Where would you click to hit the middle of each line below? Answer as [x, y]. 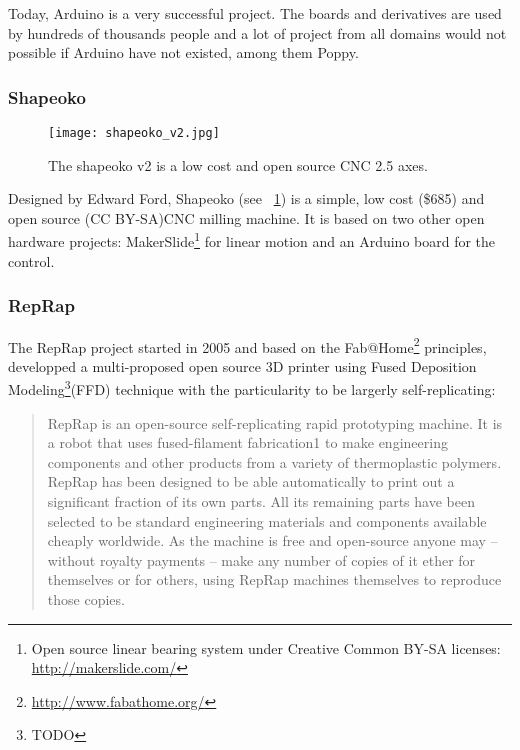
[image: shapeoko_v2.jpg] [134, 133]
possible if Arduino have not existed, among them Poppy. [183, 52]
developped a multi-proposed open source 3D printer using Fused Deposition [242, 365]
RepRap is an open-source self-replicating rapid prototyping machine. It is [275, 422]
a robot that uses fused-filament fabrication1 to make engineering [247, 442]
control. [31, 260]
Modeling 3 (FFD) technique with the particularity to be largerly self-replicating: [252, 387]
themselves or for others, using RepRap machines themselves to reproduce [274, 579]
